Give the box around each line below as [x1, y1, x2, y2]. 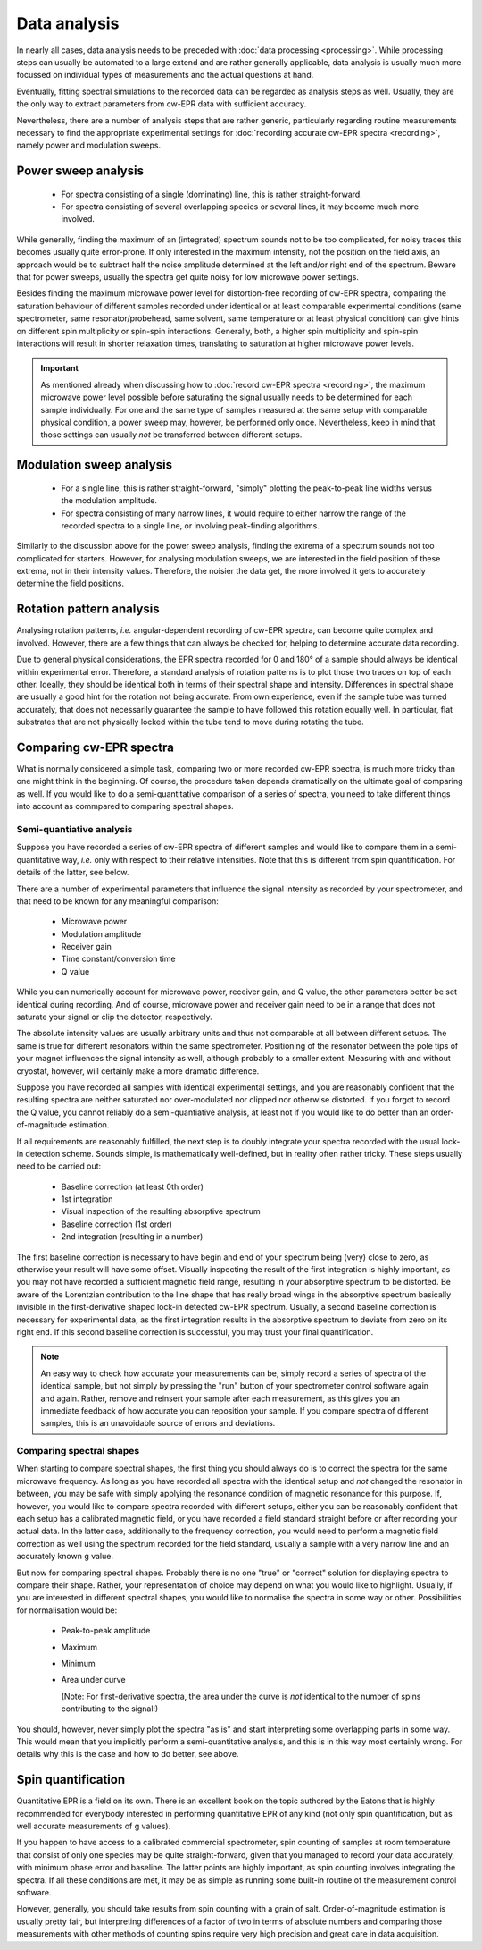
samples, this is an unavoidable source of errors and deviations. [40, 1418, 276, 1429]
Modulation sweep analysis [16, 457, 173, 473]
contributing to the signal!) [61, 1703, 159, 1714]
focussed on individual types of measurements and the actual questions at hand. [16, 70, 314, 80]
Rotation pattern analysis [16, 602, 160, 617]
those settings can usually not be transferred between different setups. [40, 429, 303, 440]
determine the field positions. [16, 578, 125, 589]
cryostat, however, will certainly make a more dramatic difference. [16, 1065, 260, 1076]
